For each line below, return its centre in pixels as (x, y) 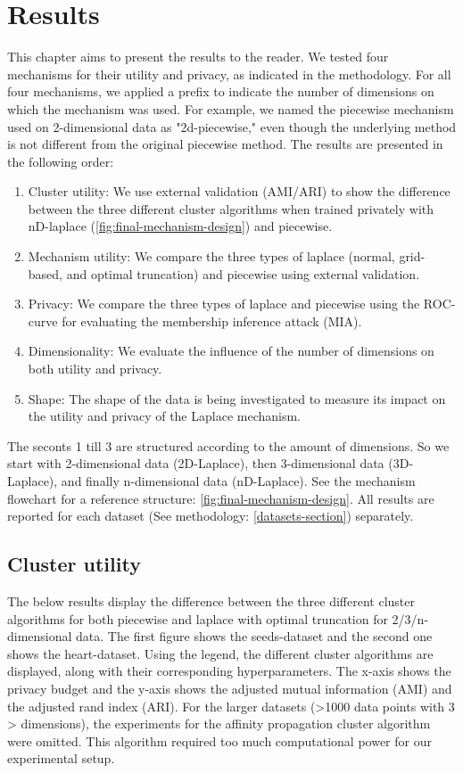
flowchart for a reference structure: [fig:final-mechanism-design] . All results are (221, 498)
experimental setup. (61, 758)
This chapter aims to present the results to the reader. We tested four (198, 57)
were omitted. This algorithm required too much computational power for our (219, 740)
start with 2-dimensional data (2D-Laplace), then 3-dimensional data (196, 463)
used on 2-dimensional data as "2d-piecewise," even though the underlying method (232, 126)
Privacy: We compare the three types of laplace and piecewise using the (224, 304)
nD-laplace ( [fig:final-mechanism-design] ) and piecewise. (180, 226)
